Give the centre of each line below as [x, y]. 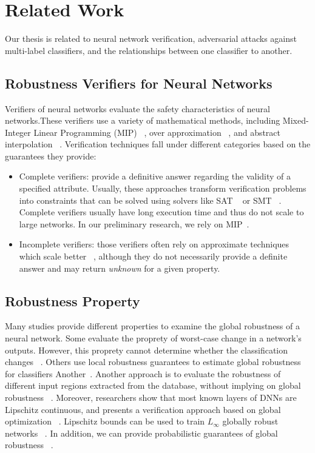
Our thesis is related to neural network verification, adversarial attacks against [151, 39]
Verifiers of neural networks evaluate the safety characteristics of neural [137, 108]
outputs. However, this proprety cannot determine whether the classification [147, 350]
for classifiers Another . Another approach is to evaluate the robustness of [143, 373]
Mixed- [296, 120]
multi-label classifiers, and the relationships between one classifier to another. [149, 50]
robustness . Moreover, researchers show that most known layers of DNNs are [151, 397]
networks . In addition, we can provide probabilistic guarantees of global [141, 433]
